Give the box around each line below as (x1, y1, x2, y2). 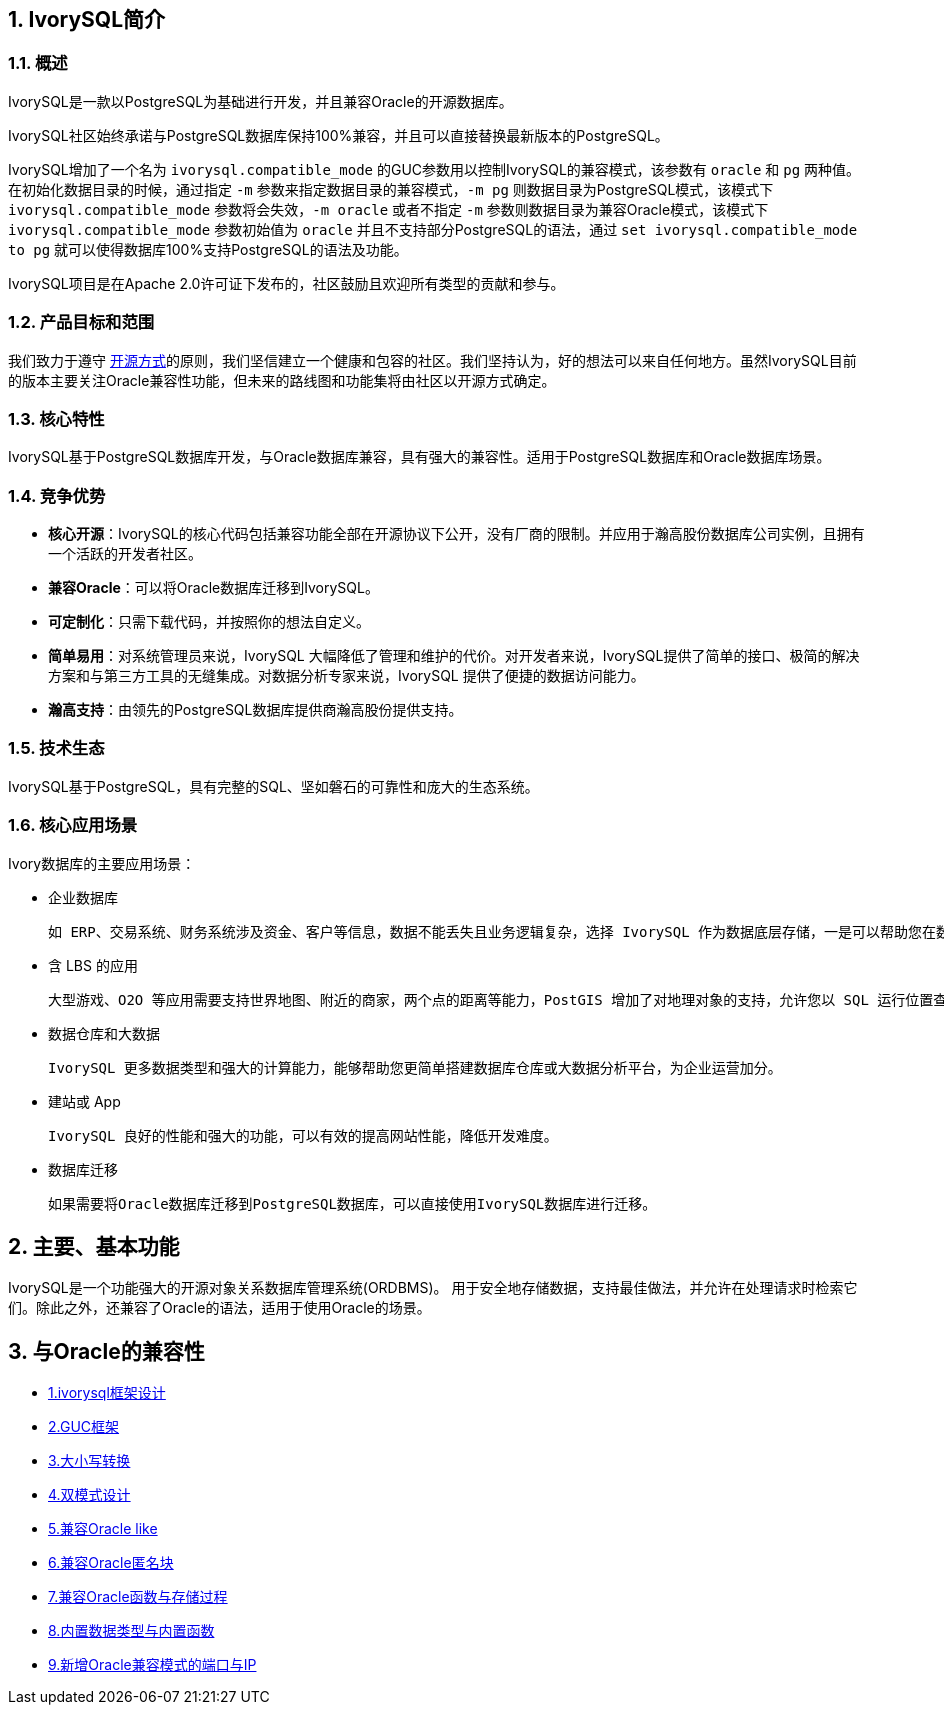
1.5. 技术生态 (8, 738, 105, 759)
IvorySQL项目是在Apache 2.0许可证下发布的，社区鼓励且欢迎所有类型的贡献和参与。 (8, 274, 565, 292)
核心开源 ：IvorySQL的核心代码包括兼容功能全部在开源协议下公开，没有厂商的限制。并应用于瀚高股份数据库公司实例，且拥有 (48, 525, 865, 543)
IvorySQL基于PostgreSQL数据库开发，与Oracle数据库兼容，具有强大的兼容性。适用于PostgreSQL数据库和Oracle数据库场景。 (8, 448, 831, 466)
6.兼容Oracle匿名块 (48, 1554, 174, 1572)
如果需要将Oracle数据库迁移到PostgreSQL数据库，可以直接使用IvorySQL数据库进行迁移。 (48, 1195, 657, 1212)
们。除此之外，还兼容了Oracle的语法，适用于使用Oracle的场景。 (8, 1299, 431, 1317)
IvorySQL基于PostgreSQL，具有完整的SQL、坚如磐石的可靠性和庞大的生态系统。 (8, 777, 539, 795)
